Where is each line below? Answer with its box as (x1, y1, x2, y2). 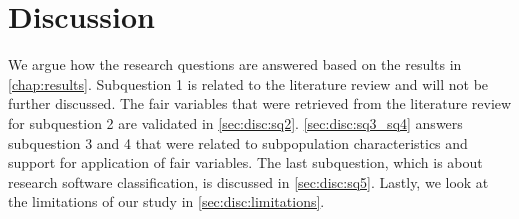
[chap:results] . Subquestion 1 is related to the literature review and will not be (8, 73, 489, 94)
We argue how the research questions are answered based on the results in (8, 54, 462, 75)
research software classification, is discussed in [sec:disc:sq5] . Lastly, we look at (8, 171, 489, 192)
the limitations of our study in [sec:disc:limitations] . (8, 191, 325, 212)
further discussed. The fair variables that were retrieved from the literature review (8, 93, 512, 114)
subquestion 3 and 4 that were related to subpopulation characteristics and (8, 132, 468, 153)
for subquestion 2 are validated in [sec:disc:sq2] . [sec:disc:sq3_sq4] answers (8, 112, 463, 133)
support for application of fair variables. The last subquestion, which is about (8, 152, 483, 173)
